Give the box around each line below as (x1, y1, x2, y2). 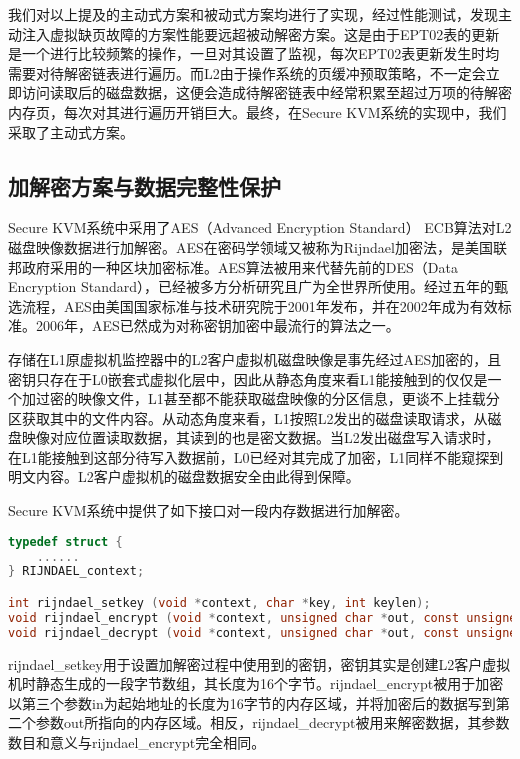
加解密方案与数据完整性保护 (8, 170, 281, 201)
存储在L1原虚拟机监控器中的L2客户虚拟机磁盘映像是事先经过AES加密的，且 (8, 348, 502, 369)
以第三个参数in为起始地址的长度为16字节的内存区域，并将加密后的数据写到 (8, 692, 496, 713)
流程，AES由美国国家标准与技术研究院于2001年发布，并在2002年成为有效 (21, 295, 498, 316)
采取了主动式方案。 (8, 121, 134, 142)
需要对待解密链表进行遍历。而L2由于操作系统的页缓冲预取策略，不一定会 (8, 62, 486, 83)
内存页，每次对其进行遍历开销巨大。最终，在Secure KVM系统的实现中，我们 (8, 101, 507, 122)
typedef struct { (8, 534, 123, 549)
